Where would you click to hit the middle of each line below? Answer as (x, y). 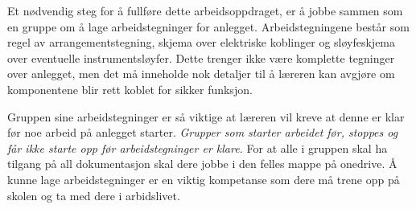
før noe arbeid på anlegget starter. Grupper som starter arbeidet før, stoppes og (203, 132)
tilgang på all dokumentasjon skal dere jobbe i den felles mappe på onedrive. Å (202, 164)
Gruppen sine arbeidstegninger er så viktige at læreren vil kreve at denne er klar (206, 116)
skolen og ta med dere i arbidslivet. (94, 195)
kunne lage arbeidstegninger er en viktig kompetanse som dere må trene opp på (204, 179)
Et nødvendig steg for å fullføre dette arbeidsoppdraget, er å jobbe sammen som (205, 10)
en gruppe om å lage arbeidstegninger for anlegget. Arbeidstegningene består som (208, 26)
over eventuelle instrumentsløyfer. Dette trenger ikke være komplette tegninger (201, 57)
